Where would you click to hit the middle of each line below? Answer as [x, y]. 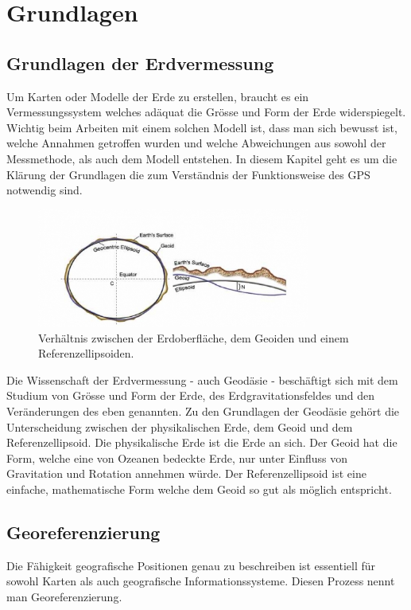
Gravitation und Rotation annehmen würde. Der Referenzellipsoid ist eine [186, 473]
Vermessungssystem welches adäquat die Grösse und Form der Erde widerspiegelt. [206, 112]
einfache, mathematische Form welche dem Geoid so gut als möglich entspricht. [199, 489]
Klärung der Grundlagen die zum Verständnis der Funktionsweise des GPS [188, 174]
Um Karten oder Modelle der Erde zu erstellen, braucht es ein [158, 96]
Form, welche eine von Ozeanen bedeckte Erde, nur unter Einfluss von [177, 457]
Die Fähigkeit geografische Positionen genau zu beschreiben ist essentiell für [191, 565]
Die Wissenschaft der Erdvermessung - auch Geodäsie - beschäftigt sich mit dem [202, 379]
